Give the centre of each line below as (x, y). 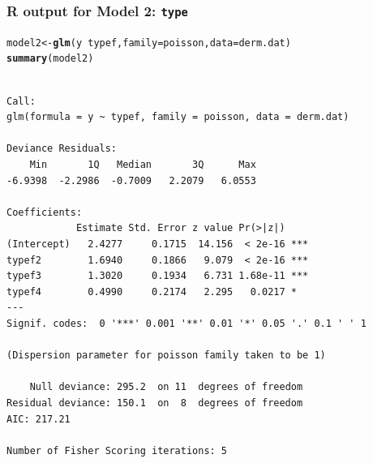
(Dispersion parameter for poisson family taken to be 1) (166, 356)
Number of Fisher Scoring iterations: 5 (117, 450)
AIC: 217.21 (39, 419)
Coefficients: (45, 212)
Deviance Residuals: (62, 149)
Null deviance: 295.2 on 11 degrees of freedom (166, 387)
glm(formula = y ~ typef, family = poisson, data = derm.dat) (178, 117)
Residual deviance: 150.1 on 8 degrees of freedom (155, 403)
